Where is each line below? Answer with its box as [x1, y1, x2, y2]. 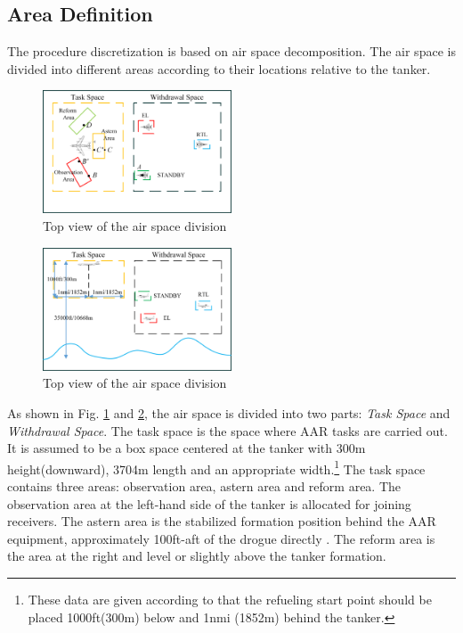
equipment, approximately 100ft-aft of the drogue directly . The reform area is [7, 529, 435, 547]
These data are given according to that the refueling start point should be [28, 589, 432, 608]
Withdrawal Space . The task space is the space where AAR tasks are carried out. [7, 421, 448, 440]
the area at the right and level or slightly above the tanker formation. [7, 547, 386, 565]
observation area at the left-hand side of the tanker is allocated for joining [7, 494, 411, 513]
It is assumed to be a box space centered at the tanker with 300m [7, 439, 366, 457]
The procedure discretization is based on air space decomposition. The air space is [7, 42, 456, 61]
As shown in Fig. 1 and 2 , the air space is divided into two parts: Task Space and [7, 403, 451, 422]
